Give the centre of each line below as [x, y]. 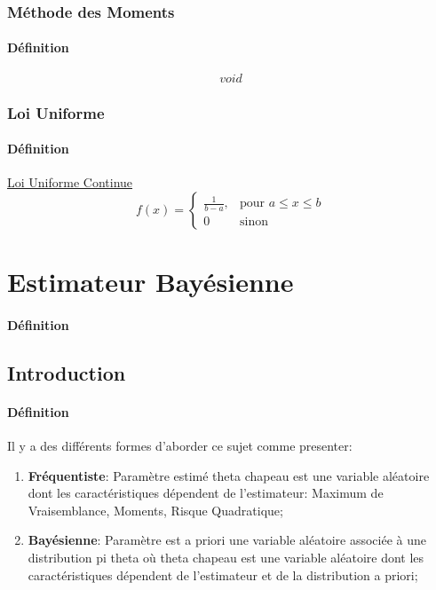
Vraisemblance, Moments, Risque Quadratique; [155, 510]
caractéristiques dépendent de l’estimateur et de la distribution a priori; [223, 574]
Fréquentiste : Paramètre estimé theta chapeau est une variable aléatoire [229, 475]
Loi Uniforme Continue [70, 182]
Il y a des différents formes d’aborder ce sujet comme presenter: [180, 446]
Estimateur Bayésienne [151, 282]
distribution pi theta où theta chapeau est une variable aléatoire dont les [226, 557]
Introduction [67, 372]
